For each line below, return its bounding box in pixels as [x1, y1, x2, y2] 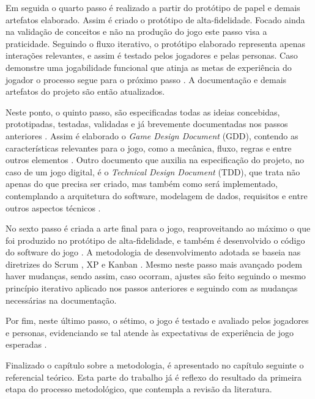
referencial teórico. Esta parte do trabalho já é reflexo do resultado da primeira [6, 370, 302, 383]
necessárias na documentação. [6, 293, 117, 306]
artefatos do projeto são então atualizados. [6, 85, 165, 98]
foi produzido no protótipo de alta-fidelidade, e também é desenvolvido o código [6, 233, 305, 246]
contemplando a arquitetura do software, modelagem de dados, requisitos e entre [6, 189, 308, 202]
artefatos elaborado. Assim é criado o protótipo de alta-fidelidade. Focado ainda [6, 13, 305, 26]
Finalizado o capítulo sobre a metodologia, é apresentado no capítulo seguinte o [6, 359, 304, 372]
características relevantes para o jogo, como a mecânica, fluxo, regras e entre [6, 141, 292, 154]
